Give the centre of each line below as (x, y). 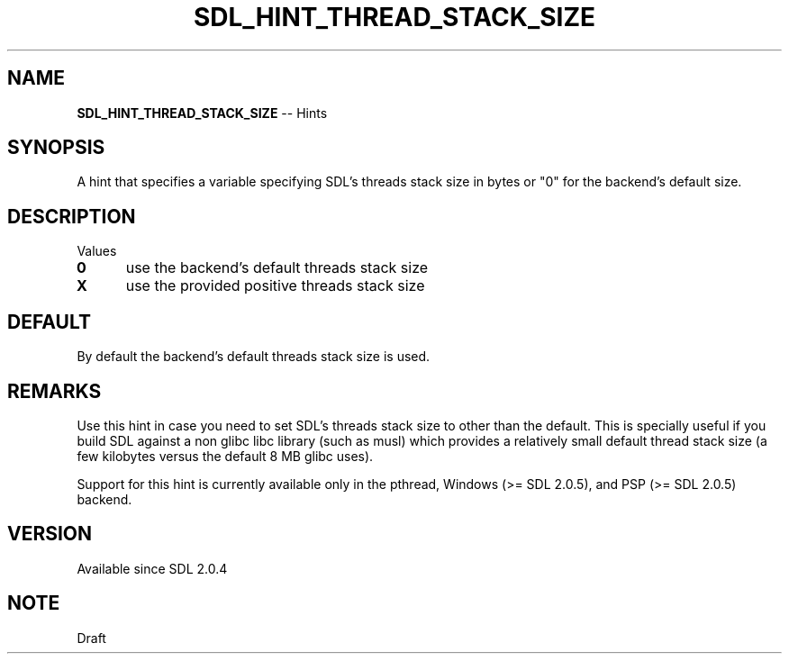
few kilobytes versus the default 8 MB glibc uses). (225, 456)
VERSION (50, 534)
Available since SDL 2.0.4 (152, 568)
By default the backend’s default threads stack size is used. (254, 357)
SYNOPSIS (56, 148)
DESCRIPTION (72, 216)
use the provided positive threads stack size (275, 286)
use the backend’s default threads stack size (277, 268)
